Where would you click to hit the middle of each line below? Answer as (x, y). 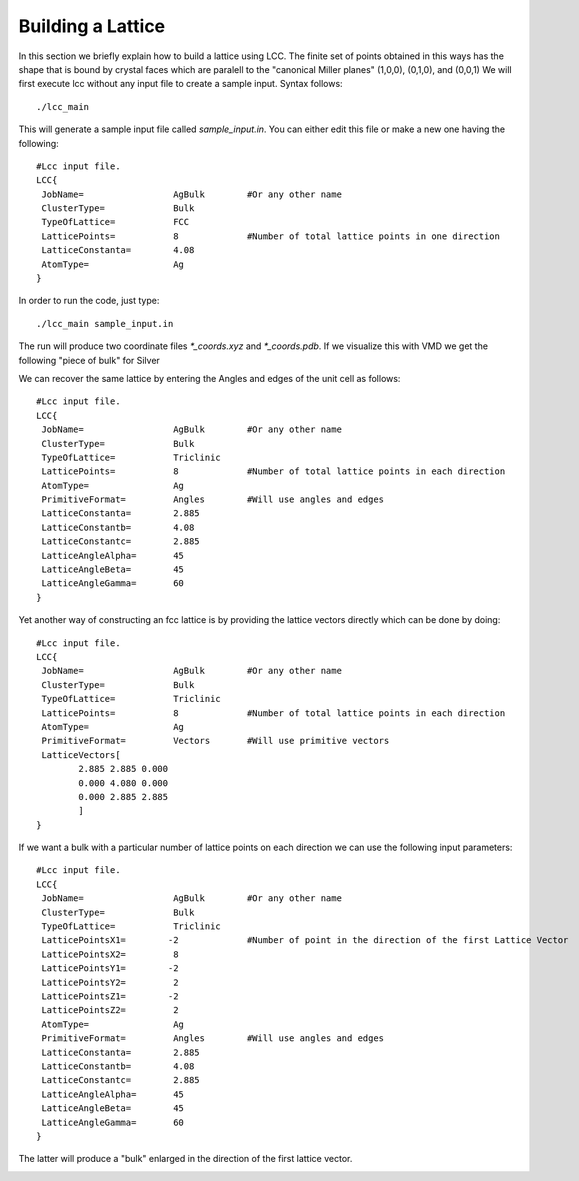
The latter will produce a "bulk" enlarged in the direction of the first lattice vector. (185, 1159)
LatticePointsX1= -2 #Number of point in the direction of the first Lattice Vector (305, 940)
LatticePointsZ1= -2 (110, 996)
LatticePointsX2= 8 (110, 954)
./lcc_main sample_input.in (105, 323)
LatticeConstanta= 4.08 (118, 250)
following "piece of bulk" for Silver (89, 360)
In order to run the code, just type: (89, 301)
